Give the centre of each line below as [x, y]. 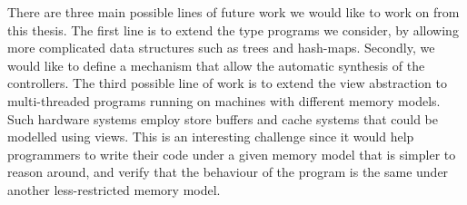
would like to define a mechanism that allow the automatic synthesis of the [216, 65]
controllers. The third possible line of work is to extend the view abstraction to [227, 83]
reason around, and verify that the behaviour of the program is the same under [228, 172]
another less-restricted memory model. [114, 189]
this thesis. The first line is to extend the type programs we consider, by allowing [233, 29]
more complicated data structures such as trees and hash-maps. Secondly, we [221, 48]
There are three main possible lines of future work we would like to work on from [233, 12]
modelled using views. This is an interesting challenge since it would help [211, 137]
